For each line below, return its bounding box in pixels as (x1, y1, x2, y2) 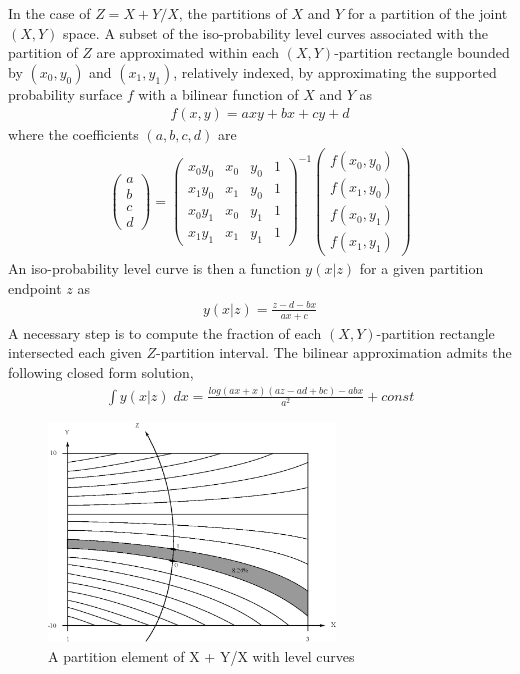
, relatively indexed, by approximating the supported (173, 61, 497, 82)
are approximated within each (96, 42, 280, 63)
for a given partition (359, 258, 484, 279)
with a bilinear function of (138, 83, 299, 104)
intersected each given (8, 342, 142, 363)
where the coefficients (8, 124, 139, 145)
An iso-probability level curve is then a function (8, 258, 301, 279)
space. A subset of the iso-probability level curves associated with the (63, 22, 488, 43)
